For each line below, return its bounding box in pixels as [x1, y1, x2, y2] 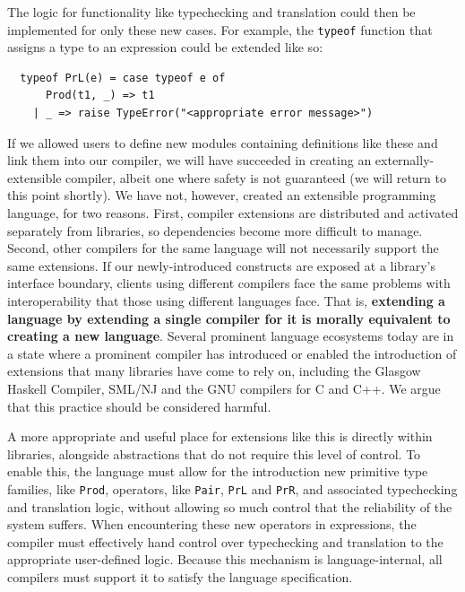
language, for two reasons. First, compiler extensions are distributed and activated [7, 204, 459, 222]
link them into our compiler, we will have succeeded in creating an [7, 151, 372, 170]
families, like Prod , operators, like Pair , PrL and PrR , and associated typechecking [7, 479, 458, 498]
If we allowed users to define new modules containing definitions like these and [7, 133, 438, 152]
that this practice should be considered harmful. [7, 396, 271, 415]
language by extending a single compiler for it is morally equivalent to [7, 309, 451, 327]
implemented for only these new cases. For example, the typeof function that [7, 20, 433, 39]
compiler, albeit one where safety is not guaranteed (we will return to [65, 168, 447, 187]
